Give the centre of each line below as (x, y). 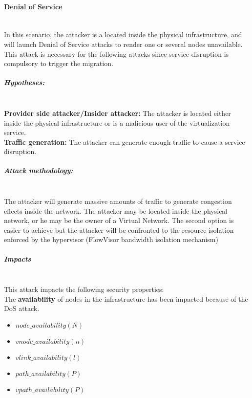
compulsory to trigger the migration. (59, 63)
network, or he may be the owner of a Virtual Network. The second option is (119, 220)
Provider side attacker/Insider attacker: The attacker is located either (117, 113)
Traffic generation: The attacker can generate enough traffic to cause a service (125, 142)
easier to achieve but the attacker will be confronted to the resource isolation (119, 230)
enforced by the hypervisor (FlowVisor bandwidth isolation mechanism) (111, 239)
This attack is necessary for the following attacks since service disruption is (116, 54)
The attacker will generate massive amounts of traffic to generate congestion (118, 201)
